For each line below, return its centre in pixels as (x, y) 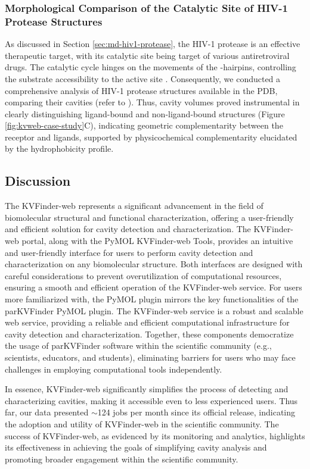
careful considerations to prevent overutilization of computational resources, (143, 275)
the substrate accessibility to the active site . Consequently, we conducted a (143, 78)
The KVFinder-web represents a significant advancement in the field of (134, 206)
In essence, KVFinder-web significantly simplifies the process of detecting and (147, 389)
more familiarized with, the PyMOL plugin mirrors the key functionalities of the (152, 299)
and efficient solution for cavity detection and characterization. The (128, 229)
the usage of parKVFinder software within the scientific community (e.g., (138, 346)
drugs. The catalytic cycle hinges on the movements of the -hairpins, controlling (151, 67)
